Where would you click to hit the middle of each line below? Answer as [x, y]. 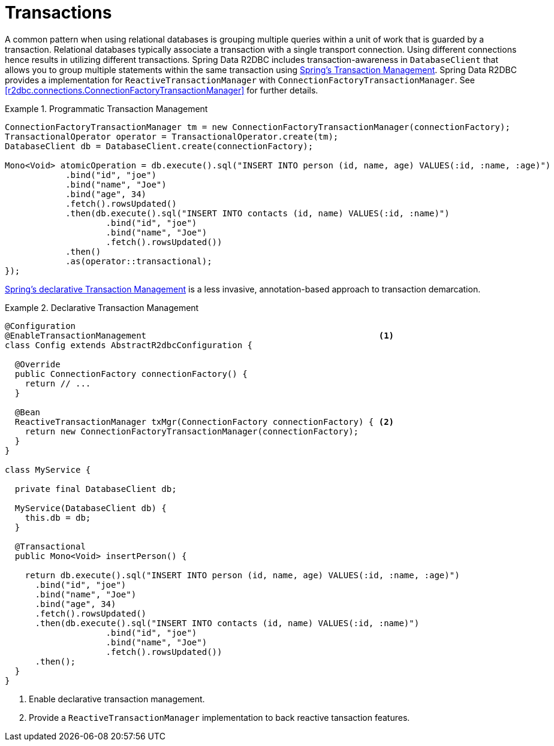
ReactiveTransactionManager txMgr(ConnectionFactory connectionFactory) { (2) [204, 422]
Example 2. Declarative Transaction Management [102, 307]
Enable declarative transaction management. [117, 699]
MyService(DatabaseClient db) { [91, 508]
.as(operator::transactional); [139, 261]
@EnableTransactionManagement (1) [200, 335]
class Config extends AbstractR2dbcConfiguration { [129, 345]
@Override [37, 364]
